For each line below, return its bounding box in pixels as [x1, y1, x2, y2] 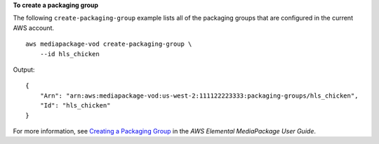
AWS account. [13, 23, 54, 32]
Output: [13, 65, 35, 74]
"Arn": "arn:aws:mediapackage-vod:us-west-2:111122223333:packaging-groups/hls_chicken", [39, 91, 359, 100]
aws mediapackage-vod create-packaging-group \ [25, 40, 192, 48]
